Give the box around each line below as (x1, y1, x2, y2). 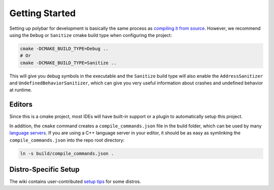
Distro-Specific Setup (9, 165, 80, 174)
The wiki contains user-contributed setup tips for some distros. (9, 178, 142, 184)
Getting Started (9, 8, 76, 19)
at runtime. (9, 87, 32, 93)
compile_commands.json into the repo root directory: (9, 137, 125, 143)
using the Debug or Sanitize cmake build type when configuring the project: (9, 32, 172, 38)
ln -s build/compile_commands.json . (20, 151, 114, 156)
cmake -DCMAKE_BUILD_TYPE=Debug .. (20, 45, 109, 52)
